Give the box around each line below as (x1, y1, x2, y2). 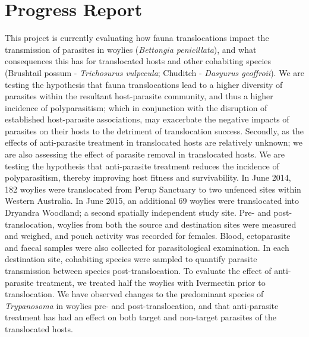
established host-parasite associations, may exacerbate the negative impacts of (5, 113, 289, 125)
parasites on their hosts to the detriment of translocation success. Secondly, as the (5, 124, 304, 137)
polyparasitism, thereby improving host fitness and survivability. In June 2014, (5, 171, 291, 184)
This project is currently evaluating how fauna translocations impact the (5, 32, 269, 44)
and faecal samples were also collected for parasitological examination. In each (5, 241, 289, 253)
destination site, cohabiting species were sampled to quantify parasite (5, 253, 257, 265)
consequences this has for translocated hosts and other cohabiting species (5, 55, 272, 67)
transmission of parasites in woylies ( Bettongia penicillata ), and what (5, 43, 257, 55)
